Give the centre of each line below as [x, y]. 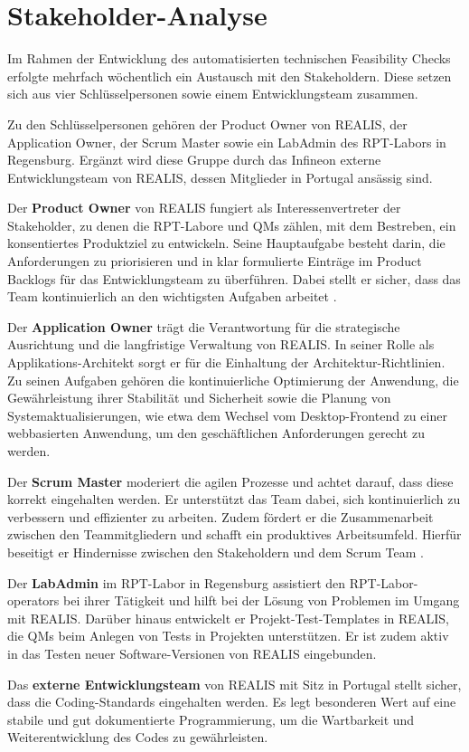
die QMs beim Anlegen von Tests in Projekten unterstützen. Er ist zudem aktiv [228, 636]
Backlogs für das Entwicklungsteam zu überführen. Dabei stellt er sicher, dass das [234, 278]
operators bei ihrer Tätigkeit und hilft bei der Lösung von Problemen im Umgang [234, 600]
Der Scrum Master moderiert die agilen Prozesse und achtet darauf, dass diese [230, 481]
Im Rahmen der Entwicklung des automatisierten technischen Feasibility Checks [229, 58]
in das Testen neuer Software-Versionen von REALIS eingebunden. [192, 653]
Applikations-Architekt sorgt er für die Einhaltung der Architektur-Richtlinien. [226, 362]
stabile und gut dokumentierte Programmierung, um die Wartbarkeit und [211, 719]
